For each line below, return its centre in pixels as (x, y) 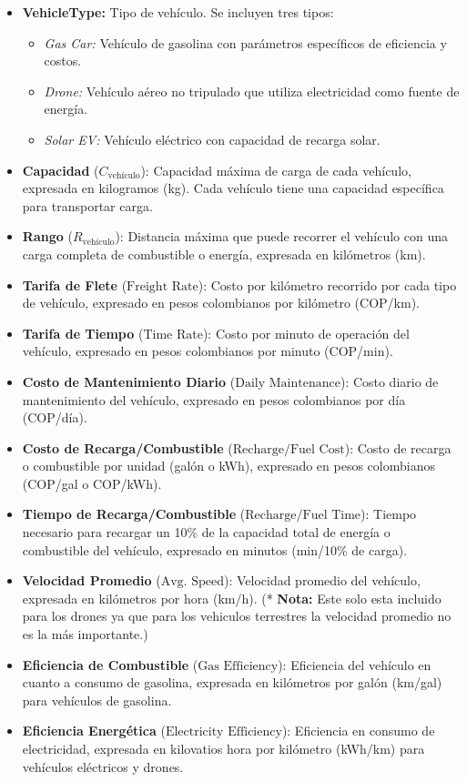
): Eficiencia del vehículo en (355, 664)
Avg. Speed (192, 582)
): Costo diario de (389, 381)
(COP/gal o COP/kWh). (92, 483)
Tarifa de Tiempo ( (83, 333)
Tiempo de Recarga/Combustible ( (134, 514)
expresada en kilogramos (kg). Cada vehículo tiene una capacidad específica (233, 188)
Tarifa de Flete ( (75, 284)
